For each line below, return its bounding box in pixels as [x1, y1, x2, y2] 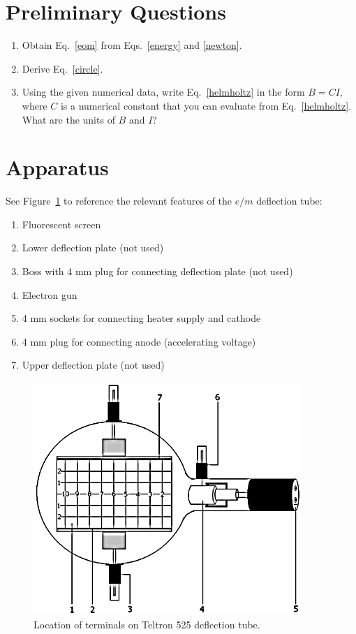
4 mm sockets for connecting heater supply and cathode [22, 311, 261, 325]
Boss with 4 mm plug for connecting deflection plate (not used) [22, 264, 293, 278]
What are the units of [22, 112, 115, 126]
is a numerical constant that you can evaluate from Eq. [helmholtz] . [60, 98, 352, 112]
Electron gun [22, 287, 77, 302]
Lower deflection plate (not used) [22, 240, 164, 255]
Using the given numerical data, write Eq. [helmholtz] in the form [22, 84, 305, 99]
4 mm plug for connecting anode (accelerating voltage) [22, 334, 256, 348]
